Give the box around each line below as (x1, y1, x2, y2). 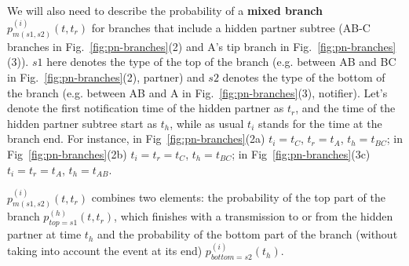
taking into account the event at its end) (7, 242, 203, 259)
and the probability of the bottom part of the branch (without (97, 226, 398, 242)
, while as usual (170, 115, 244, 131)
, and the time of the (295, 100, 396, 116)
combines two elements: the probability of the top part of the (91, 189, 386, 206)
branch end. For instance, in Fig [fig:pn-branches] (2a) (7, 130, 265, 147)
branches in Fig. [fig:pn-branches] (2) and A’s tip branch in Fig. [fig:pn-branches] (7, 38, 396, 54)
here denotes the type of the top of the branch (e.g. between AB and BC (46, 53, 396, 70)
